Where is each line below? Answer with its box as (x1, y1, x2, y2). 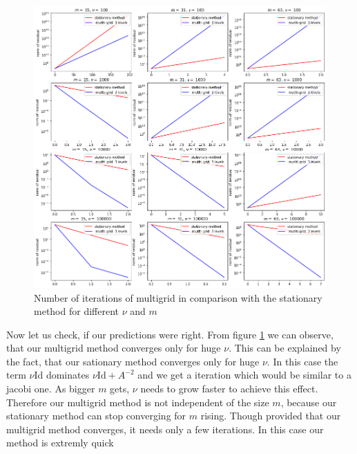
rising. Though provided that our (200, 408, 341, 423)
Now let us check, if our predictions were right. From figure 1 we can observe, (6, 327, 334, 341)
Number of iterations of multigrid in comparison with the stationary (34, 290, 322, 305)
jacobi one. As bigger (6, 381, 95, 396)
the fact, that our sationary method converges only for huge (6, 354, 260, 368)
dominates (46, 367, 90, 382)
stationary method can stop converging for (6, 408, 186, 423)
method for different (34, 304, 119, 318)
